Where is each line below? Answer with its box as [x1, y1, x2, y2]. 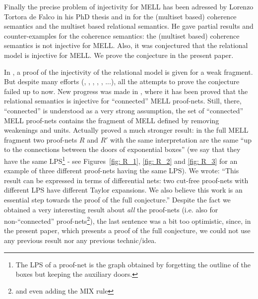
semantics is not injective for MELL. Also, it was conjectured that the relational [4, 40, 248, 50]
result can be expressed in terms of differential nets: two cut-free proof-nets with [4, 175, 249, 185]
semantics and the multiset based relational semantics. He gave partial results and [4, 21, 254, 31]
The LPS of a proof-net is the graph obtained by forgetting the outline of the [15, 259, 251, 269]
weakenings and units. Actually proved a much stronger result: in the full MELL [4, 125, 249, 135]
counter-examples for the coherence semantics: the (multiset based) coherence [4, 30, 240, 41]
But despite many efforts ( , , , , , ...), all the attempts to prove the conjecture [4, 76, 240, 87]
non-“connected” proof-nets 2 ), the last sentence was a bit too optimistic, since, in [4, 214, 251, 226]
